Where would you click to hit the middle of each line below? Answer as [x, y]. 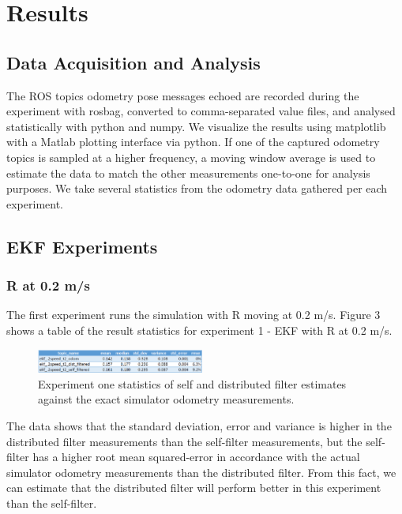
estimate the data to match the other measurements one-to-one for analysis [188, 173]
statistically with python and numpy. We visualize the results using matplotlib [196, 126]
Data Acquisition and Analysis [133, 62]
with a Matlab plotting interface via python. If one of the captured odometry [193, 142]
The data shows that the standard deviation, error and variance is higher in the [199, 426]
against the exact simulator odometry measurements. [166, 399]
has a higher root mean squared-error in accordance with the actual [196, 457]
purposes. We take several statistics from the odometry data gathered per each [197, 188]
